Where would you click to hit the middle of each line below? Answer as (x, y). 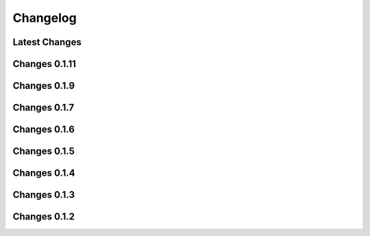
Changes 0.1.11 (45, 64)
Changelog (45, 18)
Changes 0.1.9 (44, 86)
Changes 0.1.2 (44, 217)
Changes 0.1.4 (44, 173)
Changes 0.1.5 (44, 152)
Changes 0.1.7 (44, 108)
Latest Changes (47, 42)
